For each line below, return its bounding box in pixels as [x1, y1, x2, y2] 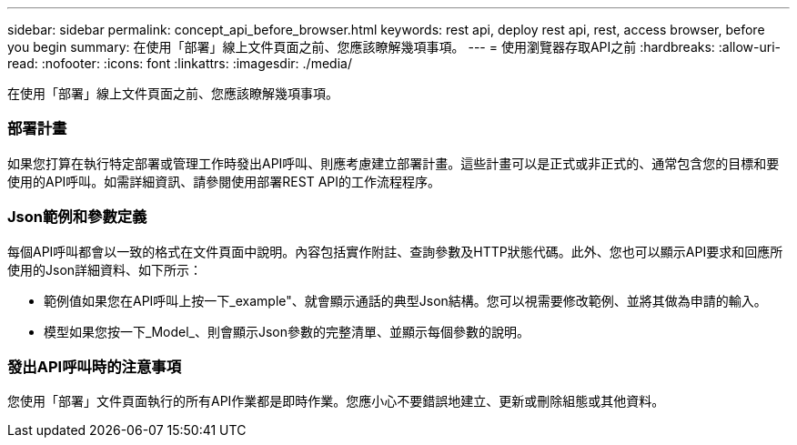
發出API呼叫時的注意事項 [7, 357, 182, 376]
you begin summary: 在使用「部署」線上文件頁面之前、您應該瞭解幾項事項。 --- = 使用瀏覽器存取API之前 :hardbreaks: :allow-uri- [7, 39, 782, 55]
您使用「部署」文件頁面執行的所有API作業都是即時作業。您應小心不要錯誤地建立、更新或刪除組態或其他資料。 [7, 393, 665, 410]
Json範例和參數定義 [7, 207, 147, 227]
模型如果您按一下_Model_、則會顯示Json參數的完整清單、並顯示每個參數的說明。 [44, 323, 530, 339]
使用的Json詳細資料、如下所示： [7, 261, 203, 278]
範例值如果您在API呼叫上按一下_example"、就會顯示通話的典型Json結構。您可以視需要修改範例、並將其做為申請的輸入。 [44, 292, 767, 308]
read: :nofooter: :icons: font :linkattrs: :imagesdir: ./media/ [7, 56, 352, 71]
